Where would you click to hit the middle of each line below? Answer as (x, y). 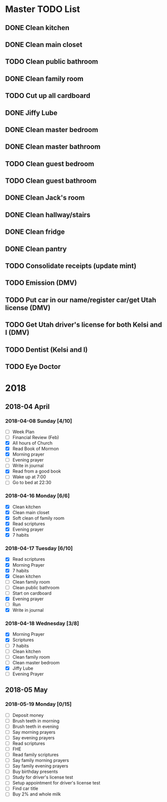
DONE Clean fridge (35, 232)
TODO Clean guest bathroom (51, 181)
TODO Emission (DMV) (41, 283)
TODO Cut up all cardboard (48, 96)
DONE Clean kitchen (37, 28)
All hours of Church (32, 443)
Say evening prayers (33, 737)
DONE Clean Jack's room (45, 198)
